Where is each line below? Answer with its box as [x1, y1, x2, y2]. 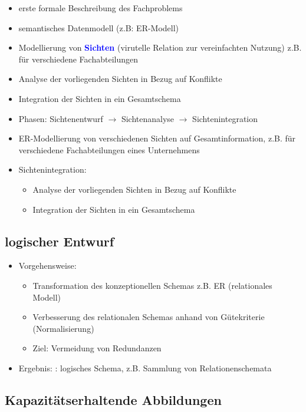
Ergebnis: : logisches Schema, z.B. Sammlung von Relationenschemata [18, 361, 272, 374]
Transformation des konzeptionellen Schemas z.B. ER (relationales [32, 279, 272, 291]
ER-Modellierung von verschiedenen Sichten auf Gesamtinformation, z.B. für [18, 132, 296, 144]
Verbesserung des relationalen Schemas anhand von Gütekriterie [32, 311, 265, 323]
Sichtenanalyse [121, 112, 175, 124]
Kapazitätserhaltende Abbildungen [5, 390, 222, 408]
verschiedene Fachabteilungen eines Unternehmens [18, 143, 200, 156]
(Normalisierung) [32, 322, 94, 334]
